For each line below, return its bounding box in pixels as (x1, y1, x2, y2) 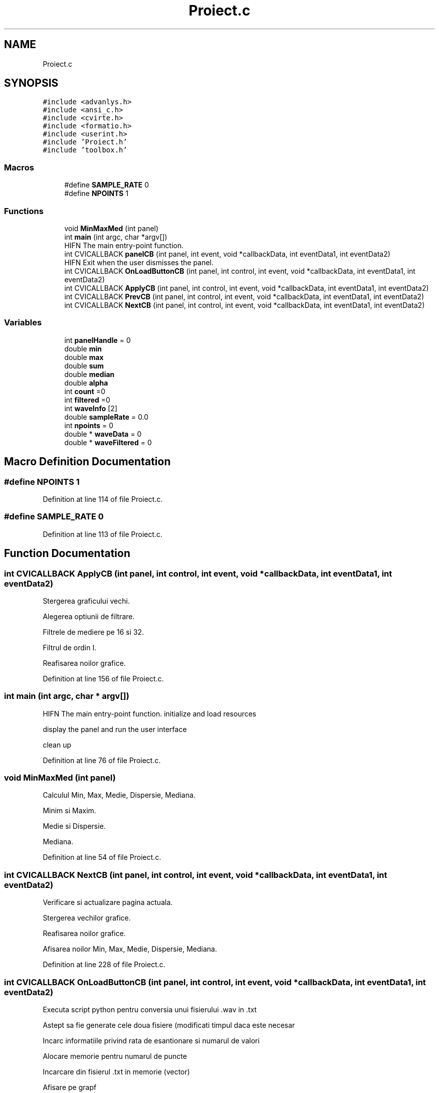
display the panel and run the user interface (43, 724, 187, 734)
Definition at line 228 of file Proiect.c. (43, 960, 165, 969)
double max (64, 352, 104, 361)
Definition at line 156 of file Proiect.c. (43, 674, 164, 683)
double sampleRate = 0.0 (64, 412, 149, 421)
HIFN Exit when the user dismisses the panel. (64, 258, 214, 267)
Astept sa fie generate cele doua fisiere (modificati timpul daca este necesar (43, 1020, 295, 1029)
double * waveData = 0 (64, 429, 142, 438)
